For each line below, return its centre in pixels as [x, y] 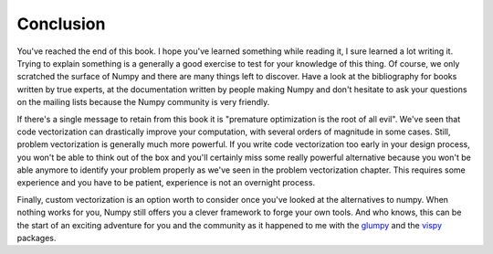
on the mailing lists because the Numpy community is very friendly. [143, 102]
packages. [37, 238]
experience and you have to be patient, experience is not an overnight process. [166, 183]
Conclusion [61, 24]
